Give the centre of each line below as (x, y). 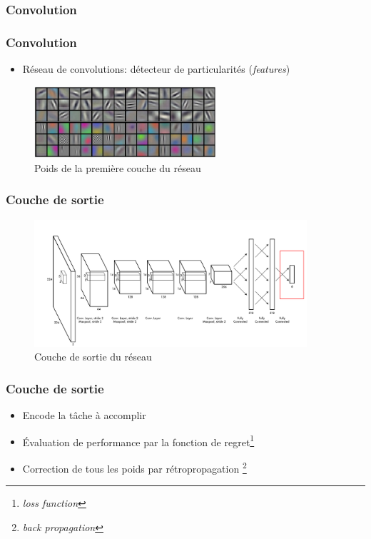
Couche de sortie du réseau (93, 357)
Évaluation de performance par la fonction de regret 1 (138, 440)
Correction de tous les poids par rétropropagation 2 (134, 467)
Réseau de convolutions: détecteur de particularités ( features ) (156, 69)
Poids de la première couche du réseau (118, 167)
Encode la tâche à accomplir (84, 415)
